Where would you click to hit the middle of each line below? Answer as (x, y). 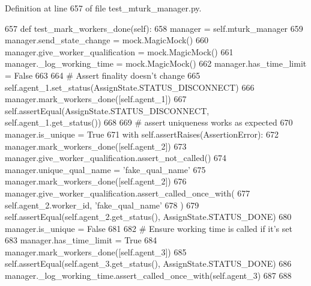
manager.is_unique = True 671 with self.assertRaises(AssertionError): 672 (142, 134)
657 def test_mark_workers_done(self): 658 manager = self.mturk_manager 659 (154, 28)
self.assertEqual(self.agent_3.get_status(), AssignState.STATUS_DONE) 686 (148, 263)
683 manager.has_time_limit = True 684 (81, 240)
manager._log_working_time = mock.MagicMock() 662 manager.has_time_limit (156, 63)
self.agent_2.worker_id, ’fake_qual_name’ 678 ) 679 (102, 205)
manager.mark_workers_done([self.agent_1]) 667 (96, 99)
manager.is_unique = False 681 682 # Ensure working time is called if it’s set (149, 228)
